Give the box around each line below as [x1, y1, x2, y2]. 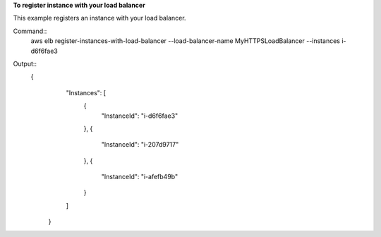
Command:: [13, 27, 47, 35]
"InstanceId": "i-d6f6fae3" [101, 111, 179, 120]
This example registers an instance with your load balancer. [13, 14, 186, 23]
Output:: [13, 59, 37, 68]
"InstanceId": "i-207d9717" [101, 140, 179, 149]
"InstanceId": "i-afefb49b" [101, 173, 179, 181]
